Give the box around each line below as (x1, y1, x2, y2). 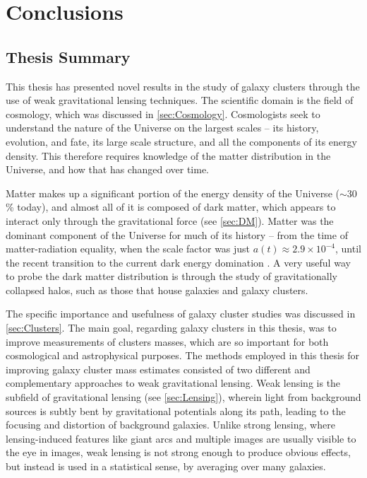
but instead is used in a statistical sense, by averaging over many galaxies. (6, 459, 326, 474)
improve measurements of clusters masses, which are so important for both (6, 334, 329, 349)
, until (335, 241, 361, 256)
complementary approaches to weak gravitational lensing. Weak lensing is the (6, 375, 341, 390)
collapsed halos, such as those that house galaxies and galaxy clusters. (6, 282, 308, 297)
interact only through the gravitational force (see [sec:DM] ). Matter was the (6, 213, 334, 228)
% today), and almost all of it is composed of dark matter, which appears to (6, 199, 336, 214)
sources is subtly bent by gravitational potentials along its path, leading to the (6, 403, 346, 418)
